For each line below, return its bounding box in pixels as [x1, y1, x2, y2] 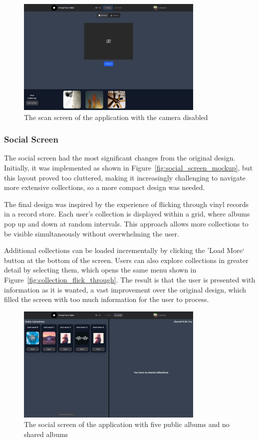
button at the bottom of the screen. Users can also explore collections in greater [4, 254, 249, 265]
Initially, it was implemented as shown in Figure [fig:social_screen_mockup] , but [4, 162, 253, 172]
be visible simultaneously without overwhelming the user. [4, 228, 179, 238]
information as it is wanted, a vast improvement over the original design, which [4, 284, 247, 294]
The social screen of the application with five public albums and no [24, 419, 230, 429]
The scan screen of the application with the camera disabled [24, 111, 208, 122]
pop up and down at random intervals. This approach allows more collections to [4, 218, 249, 228]
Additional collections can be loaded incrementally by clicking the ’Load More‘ [4, 245, 245, 255]
